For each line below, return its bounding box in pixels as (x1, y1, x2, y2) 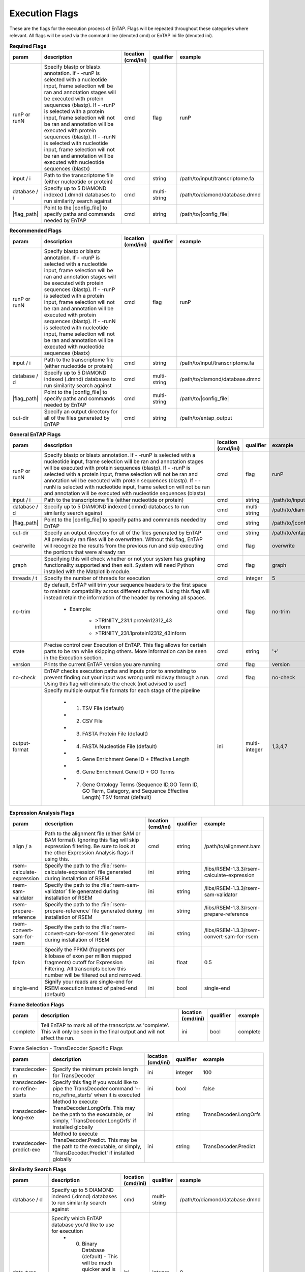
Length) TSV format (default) (82, 794, 151, 801)
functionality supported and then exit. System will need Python (44, 562, 194, 569)
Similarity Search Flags (9, 1166, 67, 1173)
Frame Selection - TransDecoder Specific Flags (9, 1045, 123, 1052)
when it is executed (94, 1091, 141, 1098)
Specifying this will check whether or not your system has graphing (44, 555, 205, 562)
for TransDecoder (52, 1072, 95, 1079)
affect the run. (41, 1034, 75, 1042)
